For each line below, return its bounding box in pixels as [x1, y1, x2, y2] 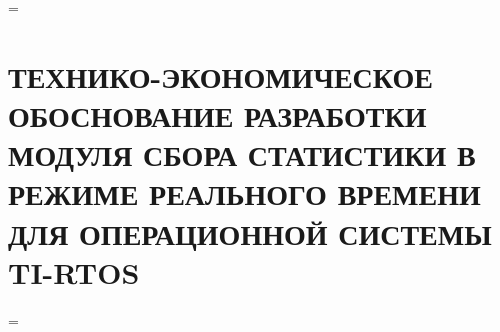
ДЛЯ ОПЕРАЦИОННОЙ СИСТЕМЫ [8, 212, 492, 253]
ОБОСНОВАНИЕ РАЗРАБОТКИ [8, 94, 427, 135]
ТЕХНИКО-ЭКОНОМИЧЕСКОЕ [8, 55, 433, 96]
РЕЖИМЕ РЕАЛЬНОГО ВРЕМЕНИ [8, 173, 481, 214]
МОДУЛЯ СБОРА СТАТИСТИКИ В [8, 134, 476, 175]
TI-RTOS [8, 251, 140, 292]
